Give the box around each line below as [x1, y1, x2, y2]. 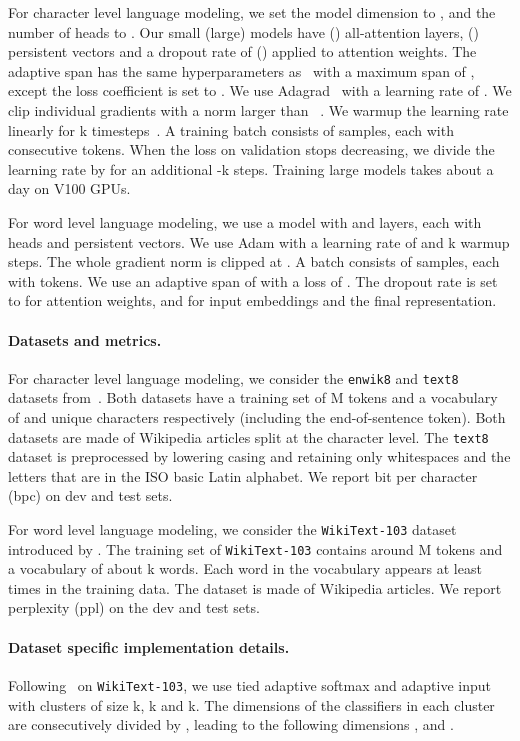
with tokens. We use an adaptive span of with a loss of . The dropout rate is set [8, 270, 498, 291]
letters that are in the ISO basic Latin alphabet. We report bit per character [8, 465, 478, 486]
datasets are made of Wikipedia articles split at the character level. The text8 [8, 426, 489, 447]
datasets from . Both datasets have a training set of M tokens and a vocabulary [8, 387, 498, 408]
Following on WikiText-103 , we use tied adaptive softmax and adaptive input [8, 674, 491, 695]
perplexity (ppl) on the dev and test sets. [8, 597, 260, 618]
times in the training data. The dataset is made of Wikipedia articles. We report [8, 577, 502, 598]
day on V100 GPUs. [8, 178, 131, 199]
